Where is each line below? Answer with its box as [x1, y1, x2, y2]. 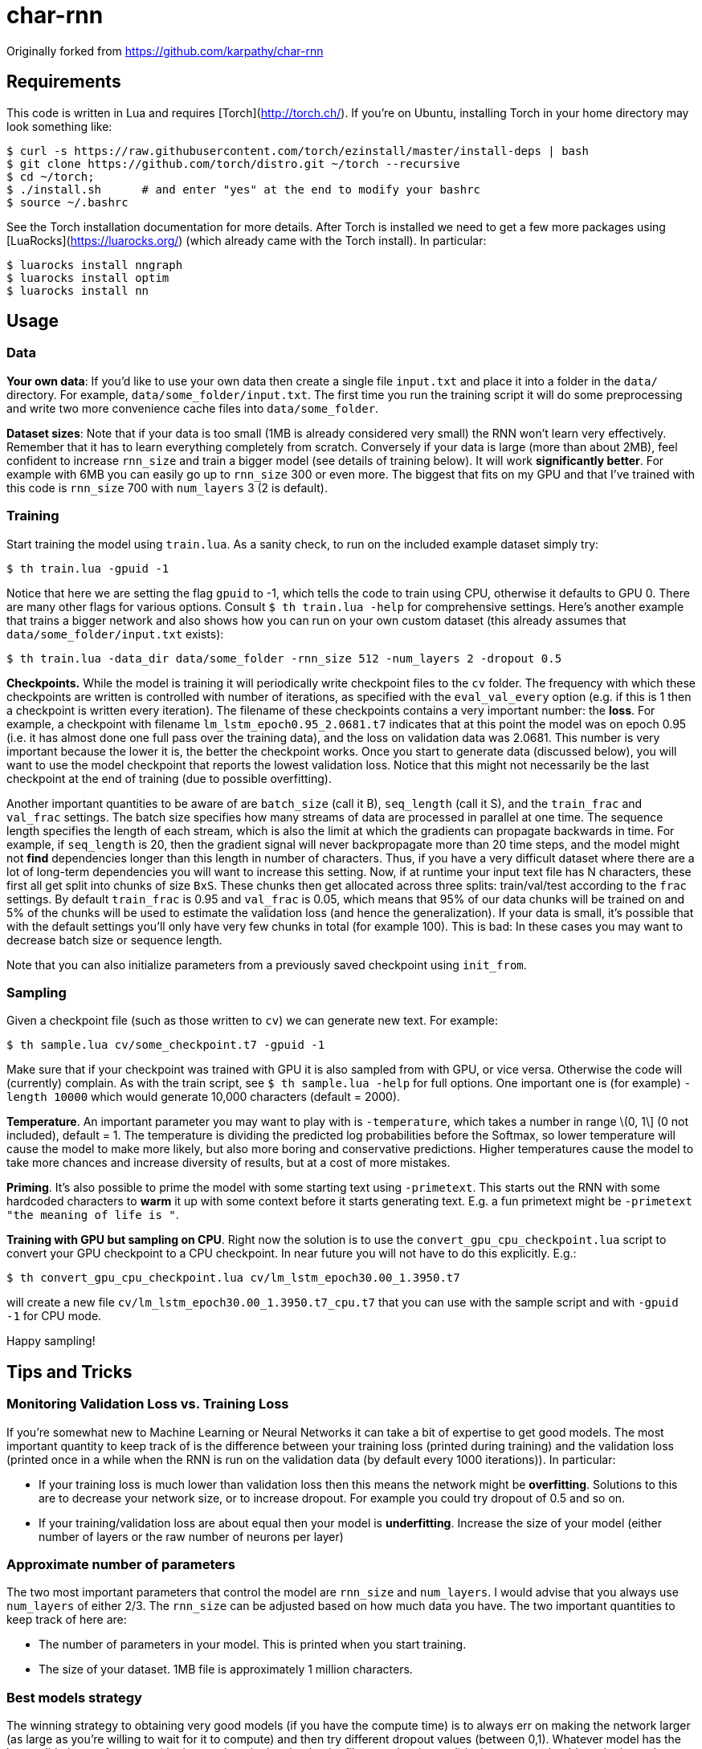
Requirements [6, 71, 121, 92]
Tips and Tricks [6, 1361, 133, 1382]
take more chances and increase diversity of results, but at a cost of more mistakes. [6, 1156, 451, 1170]
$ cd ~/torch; [6, 169, 95, 183]
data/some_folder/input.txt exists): [6, 626, 224, 641]
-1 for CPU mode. [6, 1309, 102, 1323]
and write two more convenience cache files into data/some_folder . [6, 401, 379, 415]
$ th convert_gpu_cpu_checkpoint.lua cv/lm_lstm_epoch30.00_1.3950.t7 [6, 1271, 460, 1285]
